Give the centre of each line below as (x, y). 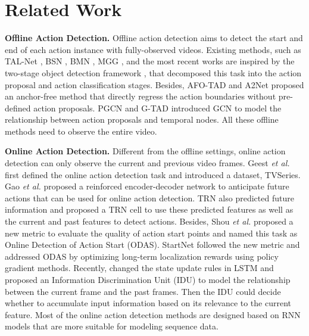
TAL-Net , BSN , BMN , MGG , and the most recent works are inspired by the (150, 61)
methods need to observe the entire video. (81, 131)
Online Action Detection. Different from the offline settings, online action (145, 151)
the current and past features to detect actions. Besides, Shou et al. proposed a (149, 221)
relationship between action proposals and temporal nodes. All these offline (142, 119)
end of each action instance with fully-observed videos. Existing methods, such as (153, 49)
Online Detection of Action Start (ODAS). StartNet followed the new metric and (152, 245)
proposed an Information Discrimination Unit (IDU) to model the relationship (148, 279)
